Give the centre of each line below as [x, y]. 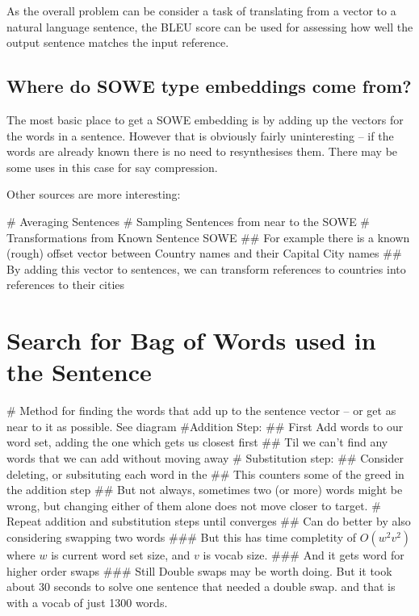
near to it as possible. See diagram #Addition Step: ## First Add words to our [205, 426]
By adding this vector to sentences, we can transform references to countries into [206, 268]
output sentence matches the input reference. [118, 42]
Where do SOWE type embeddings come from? [209, 86]
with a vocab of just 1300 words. [87, 602]
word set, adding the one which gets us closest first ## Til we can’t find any [197, 442]
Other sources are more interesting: [94, 194]
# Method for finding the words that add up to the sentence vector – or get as [201, 411]
